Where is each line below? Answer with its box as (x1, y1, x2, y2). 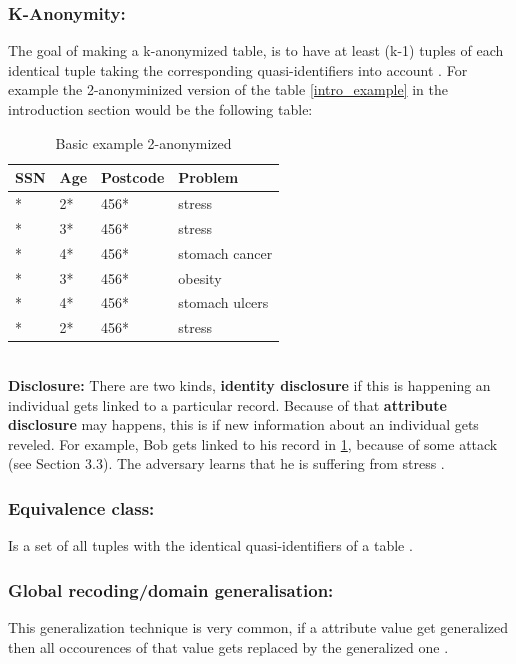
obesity (178, 267, 222, 288)
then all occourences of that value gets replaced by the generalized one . (8, 636, 449, 657)
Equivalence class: (8, 495, 155, 520)
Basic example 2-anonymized (55, 132, 232, 153)
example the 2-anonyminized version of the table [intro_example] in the (8, 79, 449, 100)
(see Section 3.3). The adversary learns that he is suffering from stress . (8, 453, 445, 474)
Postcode (101, 167, 165, 188)
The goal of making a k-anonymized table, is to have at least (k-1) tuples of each (8, 40, 504, 61)
